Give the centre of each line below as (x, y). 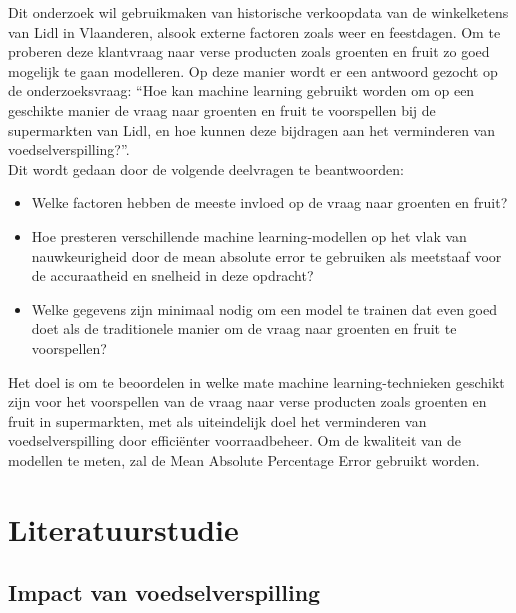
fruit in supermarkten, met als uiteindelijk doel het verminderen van (217, 420)
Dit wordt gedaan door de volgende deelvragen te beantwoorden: (206, 168)
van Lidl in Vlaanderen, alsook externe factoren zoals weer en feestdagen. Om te (254, 31)
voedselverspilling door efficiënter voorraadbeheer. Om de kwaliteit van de (235, 440)
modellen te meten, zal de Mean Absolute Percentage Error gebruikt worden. (244, 459)
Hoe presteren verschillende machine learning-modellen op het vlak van (249, 235)
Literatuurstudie (123, 528)
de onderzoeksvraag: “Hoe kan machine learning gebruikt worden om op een (241, 90)
